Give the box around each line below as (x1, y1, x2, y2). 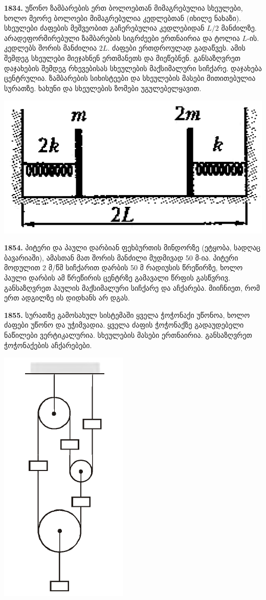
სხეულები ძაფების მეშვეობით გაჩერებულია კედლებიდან (4, 23, 205, 33)
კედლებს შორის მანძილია (4, 42, 97, 53)
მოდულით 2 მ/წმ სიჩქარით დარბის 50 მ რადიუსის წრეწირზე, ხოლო (4, 262, 243, 273)
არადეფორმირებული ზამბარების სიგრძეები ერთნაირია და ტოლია (4, 32, 240, 43)
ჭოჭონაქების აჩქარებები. (4, 339, 92, 350)
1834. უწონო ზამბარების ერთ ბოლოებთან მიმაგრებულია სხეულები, (4, 3, 243, 13)
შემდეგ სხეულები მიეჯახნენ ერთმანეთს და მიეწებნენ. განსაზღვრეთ (4, 52, 241, 63)
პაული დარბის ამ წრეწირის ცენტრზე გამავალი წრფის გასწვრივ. (4, 272, 230, 283)
